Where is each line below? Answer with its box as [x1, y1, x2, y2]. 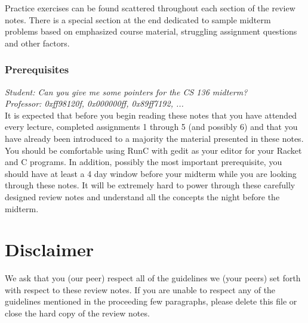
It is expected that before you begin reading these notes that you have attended [5, 108, 297, 121]
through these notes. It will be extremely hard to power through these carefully [5, 179, 295, 191]
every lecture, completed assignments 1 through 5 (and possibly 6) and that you [5, 120, 298, 133]
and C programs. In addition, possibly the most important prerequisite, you [5, 156, 282, 168]
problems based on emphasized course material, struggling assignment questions [5, 25, 297, 38]
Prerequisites [5, 62, 69, 77]
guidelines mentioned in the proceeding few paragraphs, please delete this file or [5, 295, 297, 308]
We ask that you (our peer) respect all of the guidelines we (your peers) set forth [5, 272, 301, 284]
